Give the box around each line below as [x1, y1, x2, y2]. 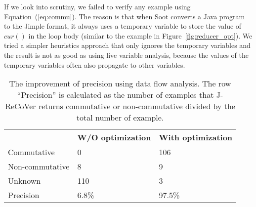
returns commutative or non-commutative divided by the [38, 100, 235, 112]
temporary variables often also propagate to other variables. [4, 59, 185, 70]
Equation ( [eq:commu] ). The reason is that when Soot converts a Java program [4, 11, 245, 21]
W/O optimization [77, 131, 151, 143]
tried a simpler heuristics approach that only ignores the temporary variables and [4, 40, 251, 50]
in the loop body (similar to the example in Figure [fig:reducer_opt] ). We [28, 30, 253, 41]
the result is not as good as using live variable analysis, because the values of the [4, 49, 249, 60]
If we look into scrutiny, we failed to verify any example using [4, 1, 191, 11]
